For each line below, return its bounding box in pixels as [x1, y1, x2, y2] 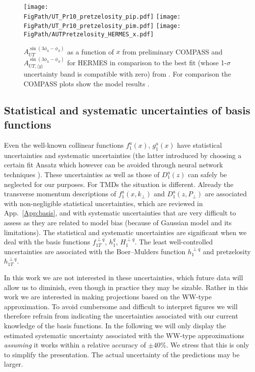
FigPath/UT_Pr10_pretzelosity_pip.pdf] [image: [24, 13, 181, 20]
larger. [4, 359, 23, 369]
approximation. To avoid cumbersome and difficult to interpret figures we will [4, 301, 238, 311]
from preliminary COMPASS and [122, 46, 223, 56]
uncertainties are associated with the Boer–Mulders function [4, 246, 186, 256]
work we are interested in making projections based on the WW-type [4, 292, 212, 302]
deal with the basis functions [4, 237, 90, 247]
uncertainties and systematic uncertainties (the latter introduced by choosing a [4, 150, 242, 160]
